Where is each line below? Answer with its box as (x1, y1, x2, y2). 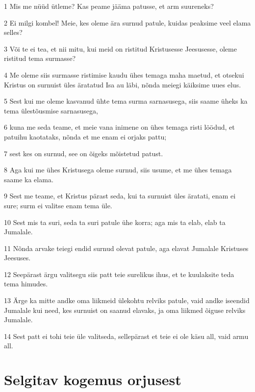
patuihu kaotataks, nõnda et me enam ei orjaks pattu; (4, 131, 167, 141)
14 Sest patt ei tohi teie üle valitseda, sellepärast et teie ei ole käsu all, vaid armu (4, 331, 249, 341)
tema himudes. (4, 279, 48, 289)
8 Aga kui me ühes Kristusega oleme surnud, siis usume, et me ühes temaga (4, 165, 232, 175)
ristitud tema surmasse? (4, 53, 76, 63)
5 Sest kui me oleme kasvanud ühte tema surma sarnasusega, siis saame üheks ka (4, 96, 248, 106)
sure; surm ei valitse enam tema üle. (4, 200, 112, 210)
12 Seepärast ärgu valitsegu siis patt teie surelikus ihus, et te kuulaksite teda (4, 269, 234, 279)
